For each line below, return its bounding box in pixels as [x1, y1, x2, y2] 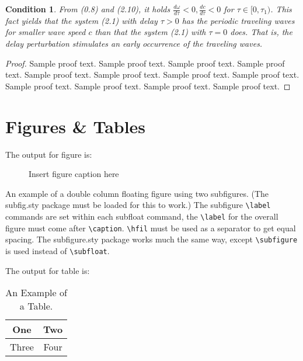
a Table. [19, 299, 53, 313]
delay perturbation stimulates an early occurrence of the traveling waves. [5, 37, 263, 50]
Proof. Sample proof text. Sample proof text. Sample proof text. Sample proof [5, 57, 285, 69]
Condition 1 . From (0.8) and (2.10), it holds [5, 3, 170, 15]
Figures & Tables [5, 114, 146, 138]
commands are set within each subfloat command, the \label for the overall [5, 210, 278, 222]
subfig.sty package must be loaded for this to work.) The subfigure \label [5, 199, 271, 211]
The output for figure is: [5, 148, 92, 160]
